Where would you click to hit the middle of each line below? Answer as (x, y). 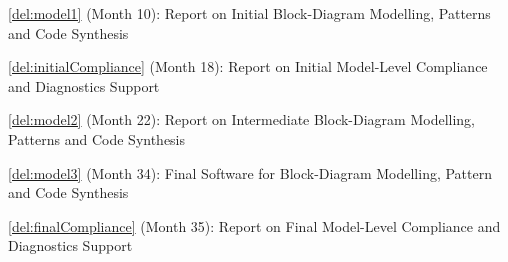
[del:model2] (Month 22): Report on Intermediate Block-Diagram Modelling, (242, 119)
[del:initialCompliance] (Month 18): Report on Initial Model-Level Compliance (248, 66)
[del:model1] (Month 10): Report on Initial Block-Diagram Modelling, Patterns (249, 13)
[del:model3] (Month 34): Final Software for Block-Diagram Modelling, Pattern (250, 172)
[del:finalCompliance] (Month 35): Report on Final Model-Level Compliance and (254, 225)
